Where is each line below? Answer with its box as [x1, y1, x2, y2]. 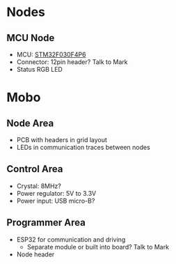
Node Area [6, 117, 54, 129]
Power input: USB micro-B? [16, 196, 95, 205]
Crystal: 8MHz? [16, 182, 62, 190]
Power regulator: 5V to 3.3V [16, 189, 97, 197]
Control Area [6, 163, 63, 175]
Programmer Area [6, 217, 86, 228]
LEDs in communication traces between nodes [16, 143, 150, 151]
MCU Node [6, 32, 55, 44]
